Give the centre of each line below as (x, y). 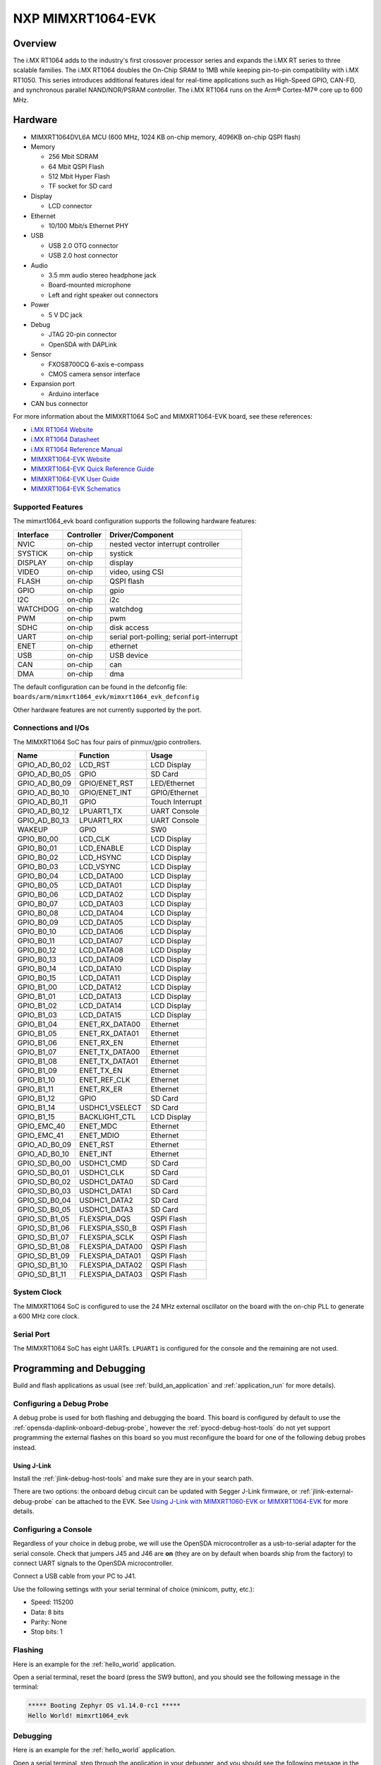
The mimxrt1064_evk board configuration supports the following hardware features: (135, 521)
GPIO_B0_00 (38, 839)
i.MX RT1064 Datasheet (65, 439)
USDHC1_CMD (103, 1163)
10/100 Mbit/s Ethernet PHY (89, 226)
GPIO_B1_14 (36, 1108)
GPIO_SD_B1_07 (43, 1238)
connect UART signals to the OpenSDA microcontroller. (93, 1563)
